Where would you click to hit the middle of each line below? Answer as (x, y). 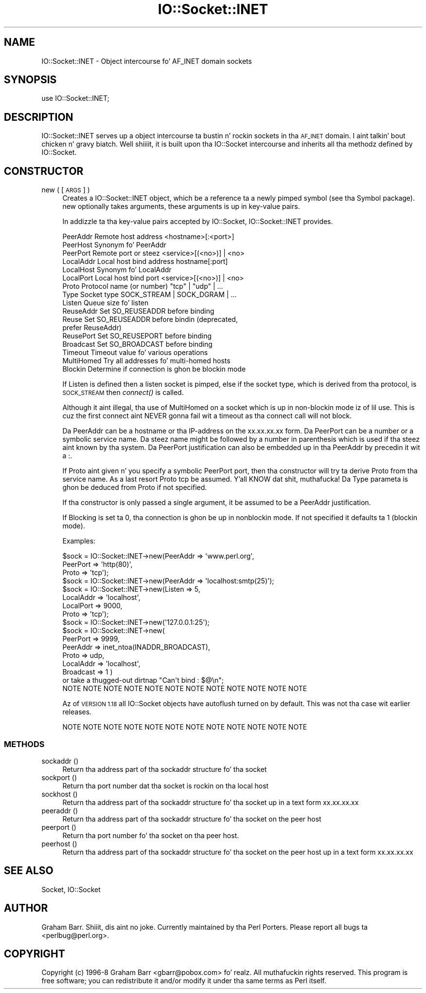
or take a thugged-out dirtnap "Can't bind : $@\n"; (143, 680)
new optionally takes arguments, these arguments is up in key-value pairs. (181, 206)
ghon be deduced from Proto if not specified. (135, 487)
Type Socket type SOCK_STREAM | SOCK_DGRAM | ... (150, 295)
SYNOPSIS (30, 80)
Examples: (79, 541)
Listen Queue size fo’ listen (106, 303)
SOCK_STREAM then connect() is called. (123, 393)
